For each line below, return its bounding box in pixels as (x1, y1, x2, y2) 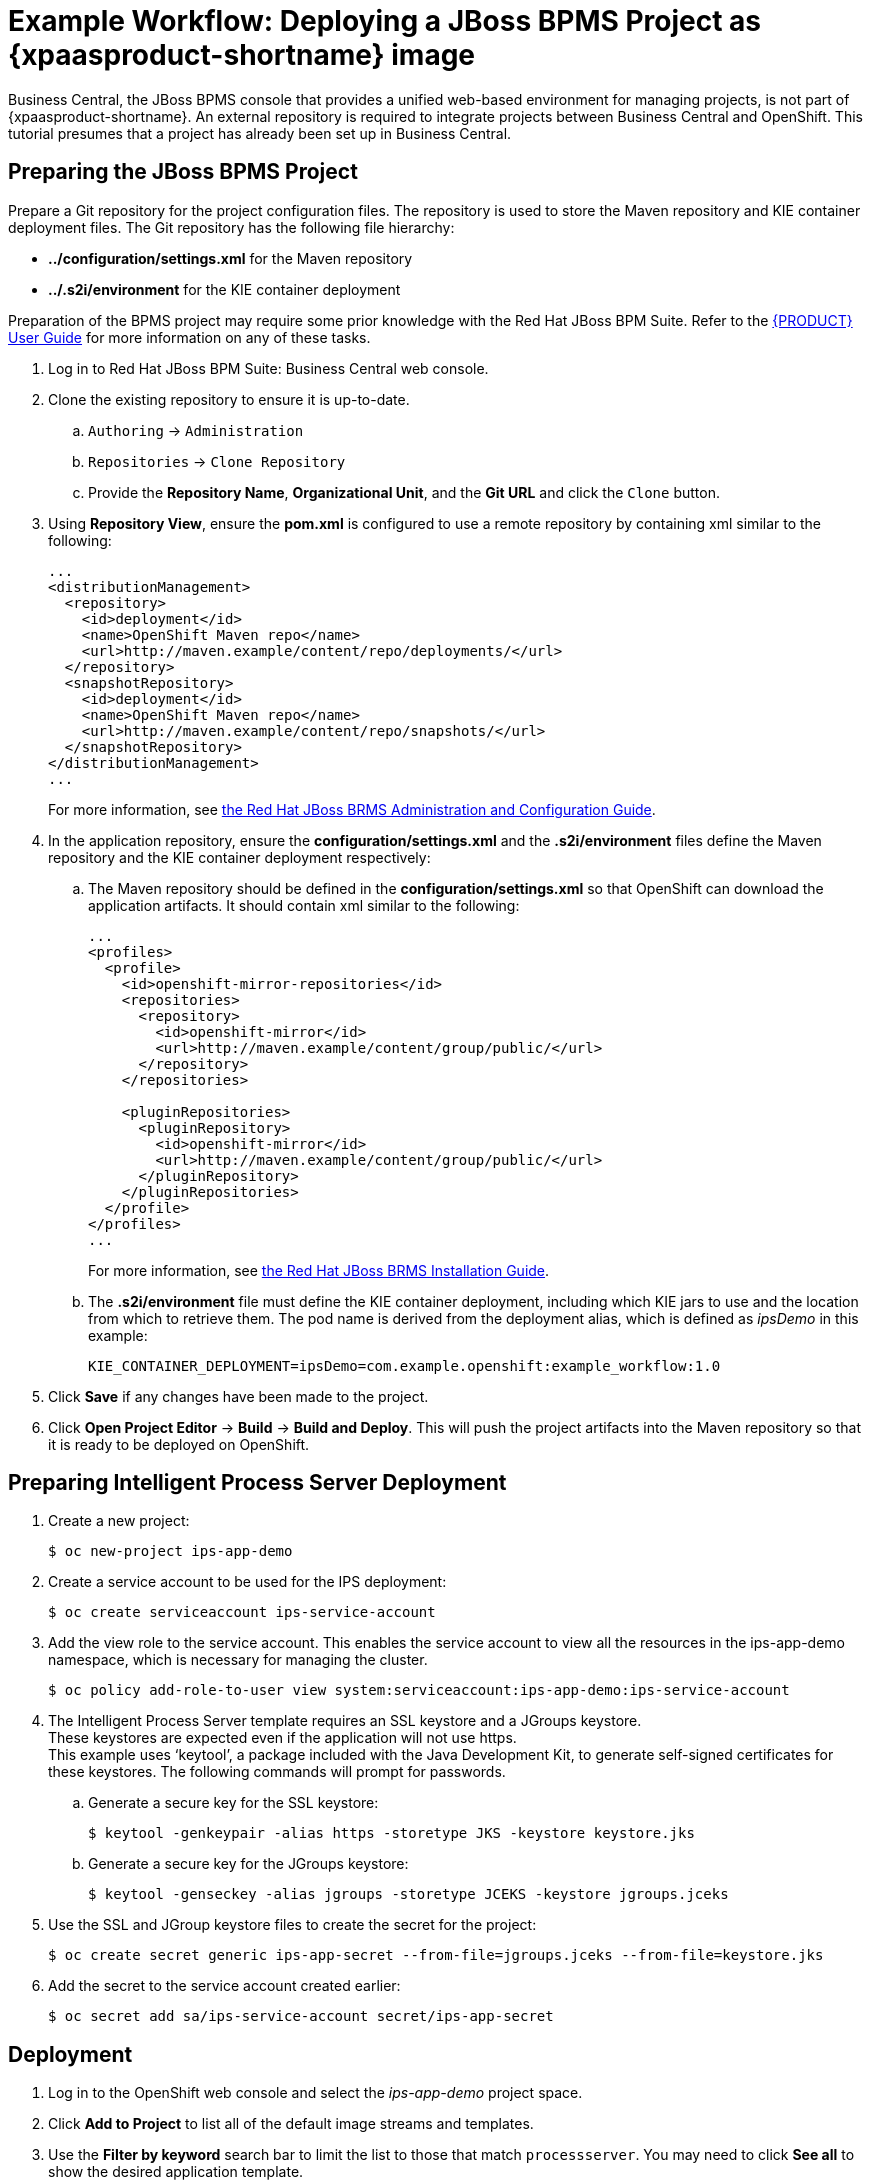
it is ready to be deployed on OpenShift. (48, 1435, 310, 1453)
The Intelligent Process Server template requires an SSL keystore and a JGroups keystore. (48, 1712, 642, 1730)
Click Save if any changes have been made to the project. (48, 1387, 429, 1405)
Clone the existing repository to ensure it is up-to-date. (48, 390, 410, 408)
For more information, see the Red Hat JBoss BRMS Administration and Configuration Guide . (48, 800, 656, 818)
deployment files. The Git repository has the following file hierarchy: (8, 218, 455, 236)
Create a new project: (48, 1512, 190, 1530)
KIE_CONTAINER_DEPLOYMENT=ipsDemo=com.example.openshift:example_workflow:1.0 (88, 1357, 721, 1374)
